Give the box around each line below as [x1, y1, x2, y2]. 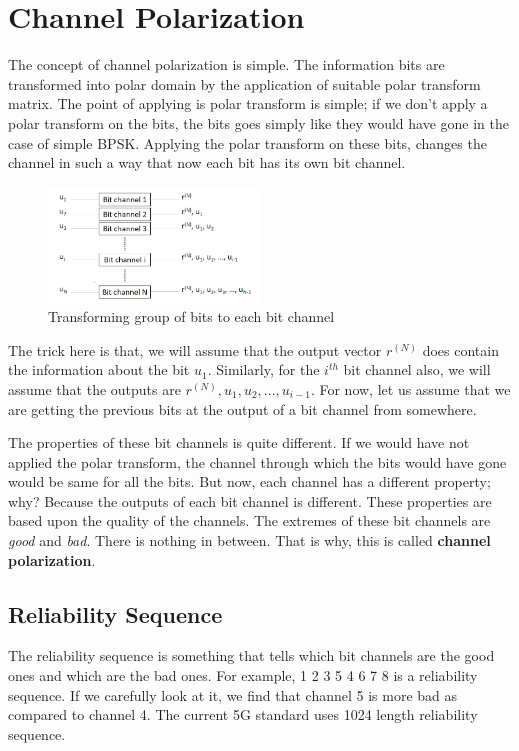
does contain [422, 339, 499, 360]
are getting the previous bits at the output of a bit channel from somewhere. [8, 398, 477, 419]
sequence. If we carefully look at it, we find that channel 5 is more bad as [8, 684, 458, 705]
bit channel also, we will [343, 359, 491, 380]
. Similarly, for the [207, 359, 320, 380]
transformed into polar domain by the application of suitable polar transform [8, 73, 481, 94]
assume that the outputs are [8, 378, 181, 399]
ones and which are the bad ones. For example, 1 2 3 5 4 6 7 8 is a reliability [8, 665, 478, 686]
